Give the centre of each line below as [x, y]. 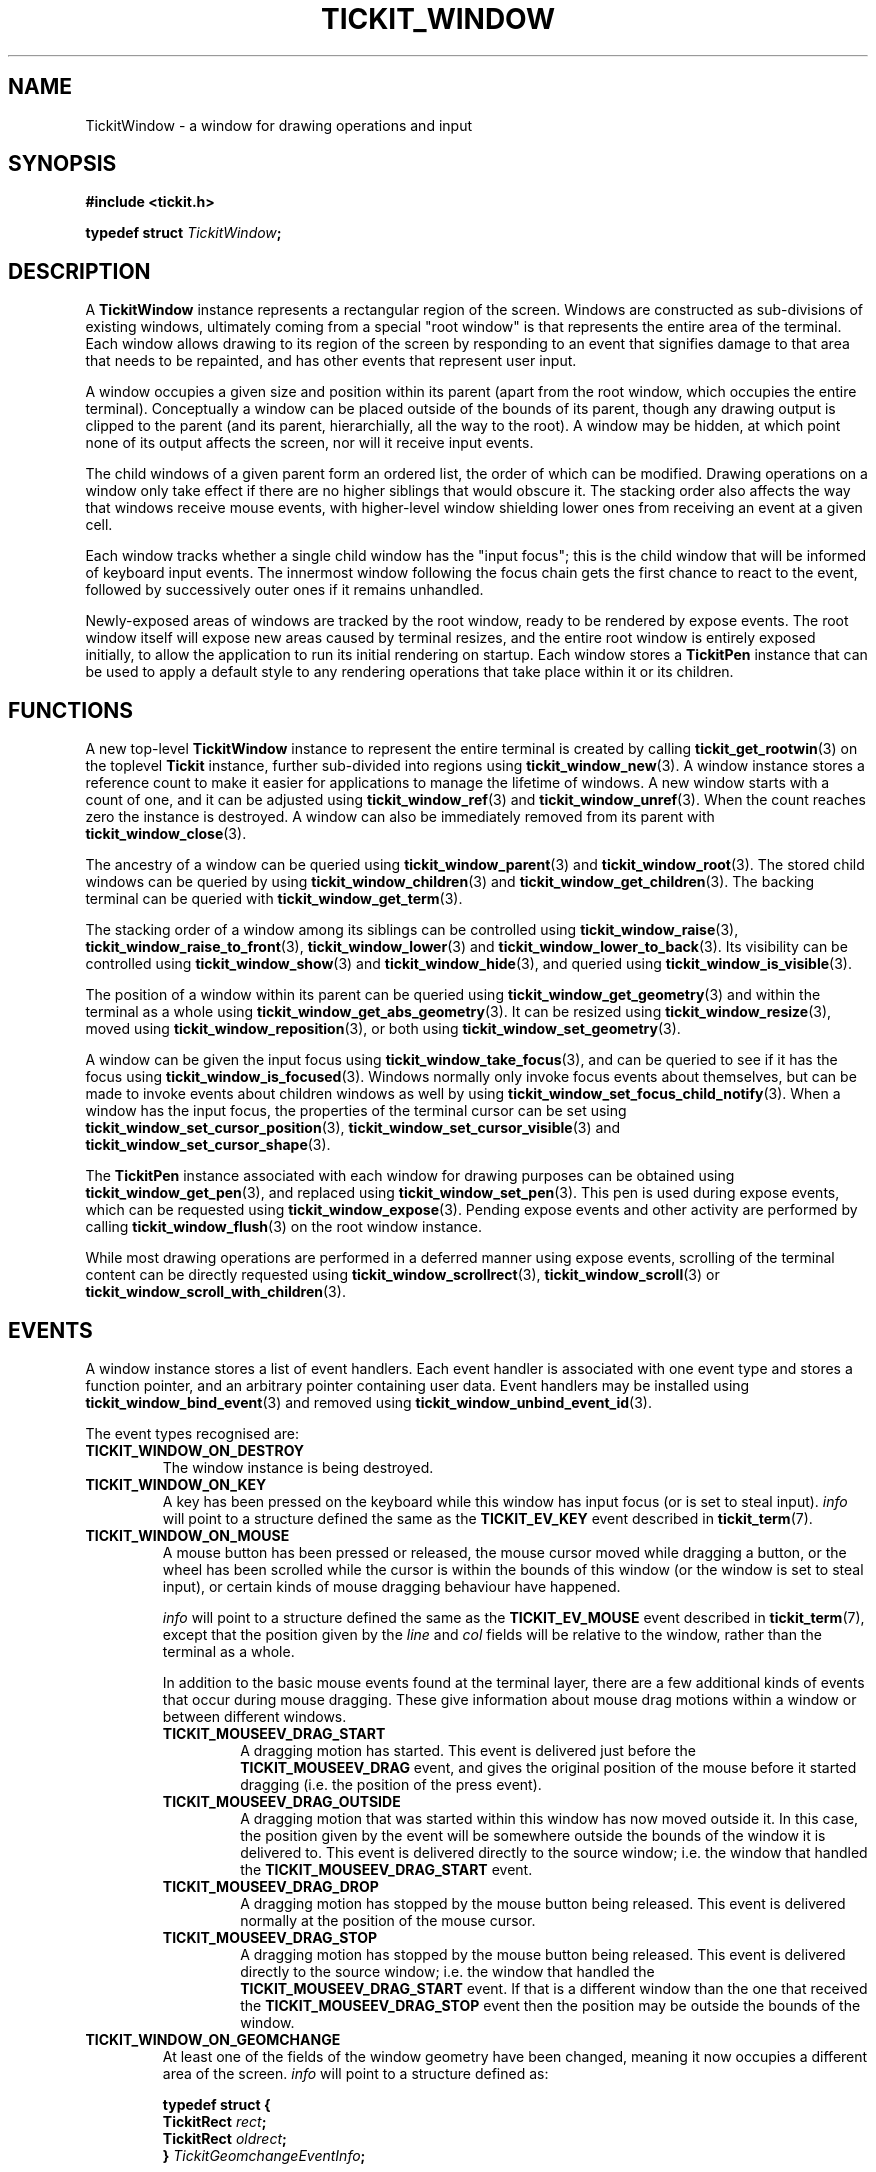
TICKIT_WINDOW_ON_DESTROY [195, 1450]
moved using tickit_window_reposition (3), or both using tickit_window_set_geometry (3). [383, 1029]
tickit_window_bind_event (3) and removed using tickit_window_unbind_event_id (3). [368, 1402]
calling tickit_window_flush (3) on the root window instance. [284, 1227]
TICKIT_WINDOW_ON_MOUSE [187, 1535]
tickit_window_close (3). [166, 834]
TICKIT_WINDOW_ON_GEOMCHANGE [213, 2039]
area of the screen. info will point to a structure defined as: [355, 2073]
